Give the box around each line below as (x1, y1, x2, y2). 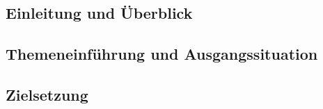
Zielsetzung (6, 83, 88, 105)
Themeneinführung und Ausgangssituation (6, 43, 318, 65)
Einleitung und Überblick (6, 2, 193, 24)
